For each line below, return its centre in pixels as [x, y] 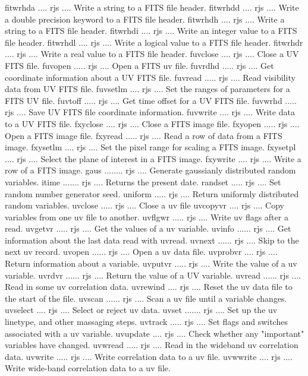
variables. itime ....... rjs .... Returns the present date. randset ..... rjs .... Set [143, 181]
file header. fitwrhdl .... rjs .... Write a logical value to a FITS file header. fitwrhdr [154, 42]
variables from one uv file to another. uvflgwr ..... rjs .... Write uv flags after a [147, 217]
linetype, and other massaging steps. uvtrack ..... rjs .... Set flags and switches [146, 322]
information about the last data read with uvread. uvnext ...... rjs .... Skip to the [152, 240]
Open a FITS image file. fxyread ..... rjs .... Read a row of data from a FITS [144, 135]
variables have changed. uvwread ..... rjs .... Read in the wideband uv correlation [152, 345]
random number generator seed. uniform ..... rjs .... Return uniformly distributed [152, 193]
